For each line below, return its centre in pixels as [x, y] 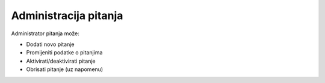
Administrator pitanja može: [45, 33]
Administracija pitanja [67, 16]
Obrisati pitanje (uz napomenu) [65, 69]
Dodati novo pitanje [50, 44]
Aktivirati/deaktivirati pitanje [61, 61]
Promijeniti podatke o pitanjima [64, 53]
